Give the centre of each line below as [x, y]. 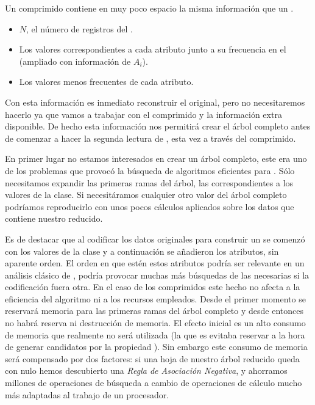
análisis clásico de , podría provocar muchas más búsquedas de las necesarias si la [157, 275]
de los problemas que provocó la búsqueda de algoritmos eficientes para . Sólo [150, 170]
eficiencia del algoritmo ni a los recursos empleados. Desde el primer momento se [155, 298]
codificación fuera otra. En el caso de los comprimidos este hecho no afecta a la [153, 287]
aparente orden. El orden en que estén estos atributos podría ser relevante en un [155, 263]
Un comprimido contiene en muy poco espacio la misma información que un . [149, 8]
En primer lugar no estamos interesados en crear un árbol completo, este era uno [156, 159]
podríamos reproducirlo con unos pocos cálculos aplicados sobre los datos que [150, 206]
